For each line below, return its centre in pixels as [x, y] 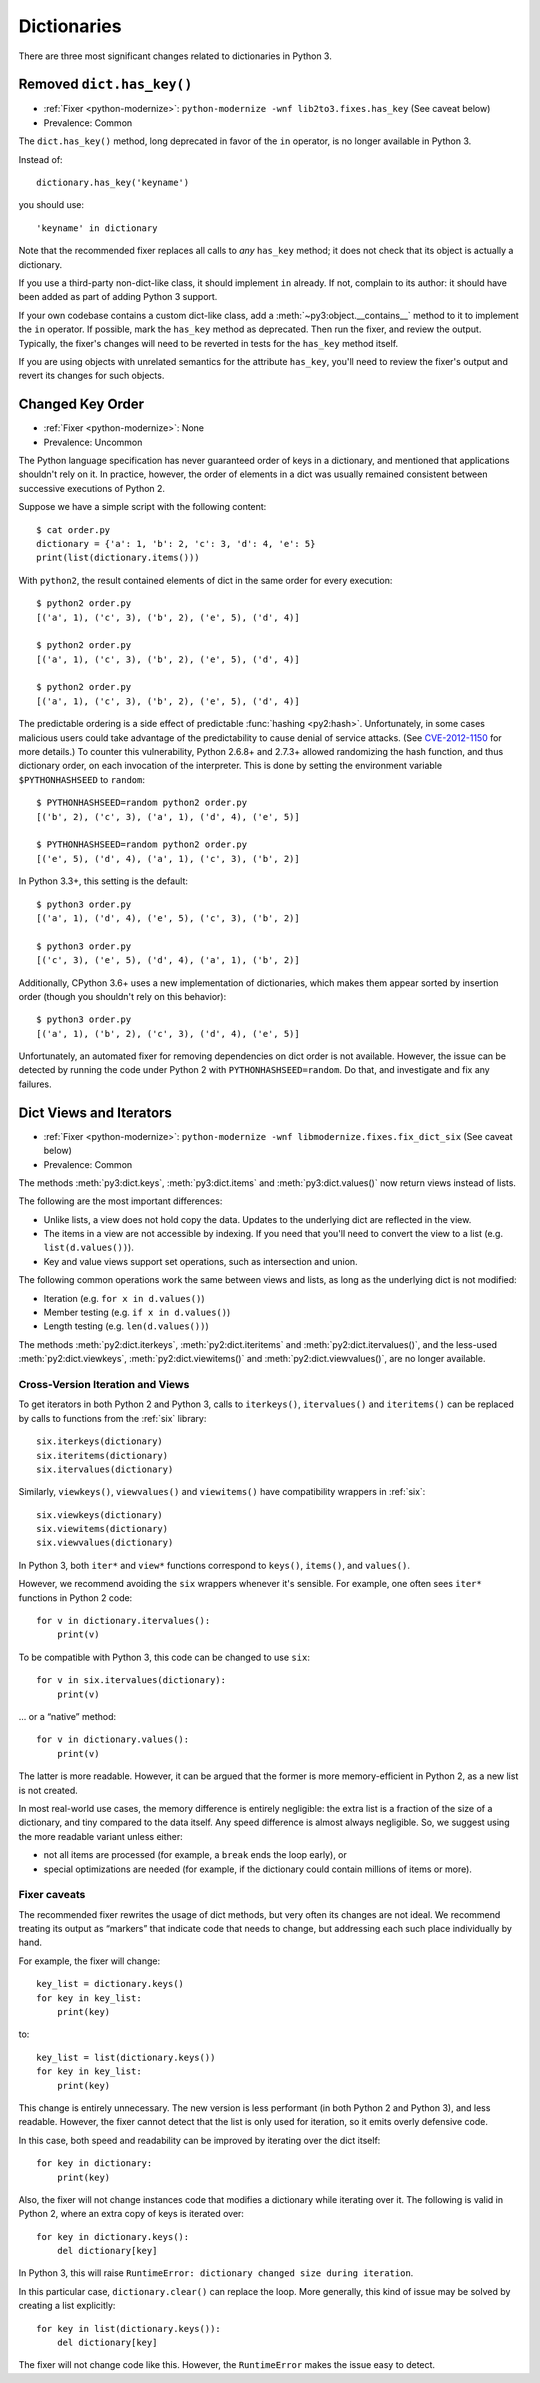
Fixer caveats [52, 1895]
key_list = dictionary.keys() [110, 1984]
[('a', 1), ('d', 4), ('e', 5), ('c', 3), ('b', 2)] [168, 918]
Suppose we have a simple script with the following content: [142, 507]
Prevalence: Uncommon [93, 442]
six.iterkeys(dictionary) [100, 1441]
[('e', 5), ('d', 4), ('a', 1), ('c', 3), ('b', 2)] [168, 858]
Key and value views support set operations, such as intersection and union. [201, 1261]
